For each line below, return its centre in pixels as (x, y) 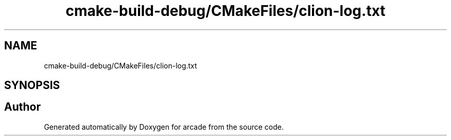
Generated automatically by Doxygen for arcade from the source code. (164, 127)
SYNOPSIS (32, 85)
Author (22, 107)
